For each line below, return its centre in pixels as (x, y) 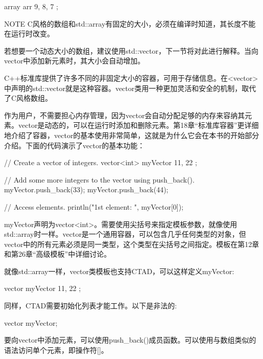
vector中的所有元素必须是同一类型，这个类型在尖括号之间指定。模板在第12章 (132, 244)
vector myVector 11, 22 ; (43, 288)
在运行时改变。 (29, 33)
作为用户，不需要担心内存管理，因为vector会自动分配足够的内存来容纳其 (125, 115)
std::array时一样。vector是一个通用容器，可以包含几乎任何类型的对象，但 (125, 234)
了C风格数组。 (28, 98)
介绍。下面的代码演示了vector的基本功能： (75, 145)
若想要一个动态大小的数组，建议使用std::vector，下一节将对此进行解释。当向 (131, 50)
